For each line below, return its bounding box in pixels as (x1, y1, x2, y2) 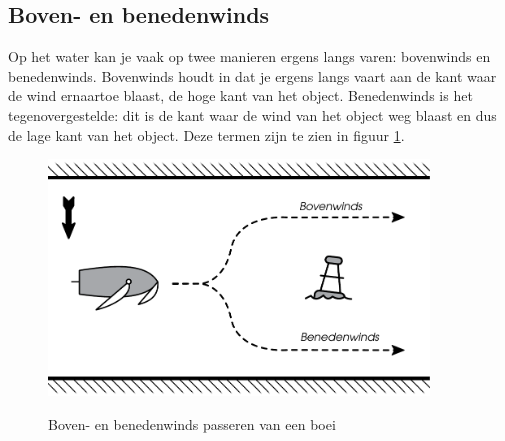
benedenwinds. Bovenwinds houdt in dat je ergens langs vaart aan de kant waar (8, 65, 497, 86)
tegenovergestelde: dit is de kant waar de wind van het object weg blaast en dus (8, 104, 497, 125)
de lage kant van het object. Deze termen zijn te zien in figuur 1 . (8, 124, 405, 145)
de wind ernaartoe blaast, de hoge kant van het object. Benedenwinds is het (8, 85, 473, 106)
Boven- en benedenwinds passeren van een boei (48, 414, 336, 435)
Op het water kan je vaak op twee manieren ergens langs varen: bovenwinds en (8, 46, 491, 67)
